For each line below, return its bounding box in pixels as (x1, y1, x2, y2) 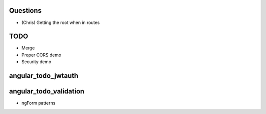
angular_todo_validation (9, 87, 85, 95)
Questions (9, 6, 42, 15)
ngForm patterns (21, 100, 56, 106)
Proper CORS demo (21, 52, 62, 58)
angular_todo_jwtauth (9, 71, 78, 80)
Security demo (21, 59, 52, 65)
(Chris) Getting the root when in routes (21, 20, 100, 25)
